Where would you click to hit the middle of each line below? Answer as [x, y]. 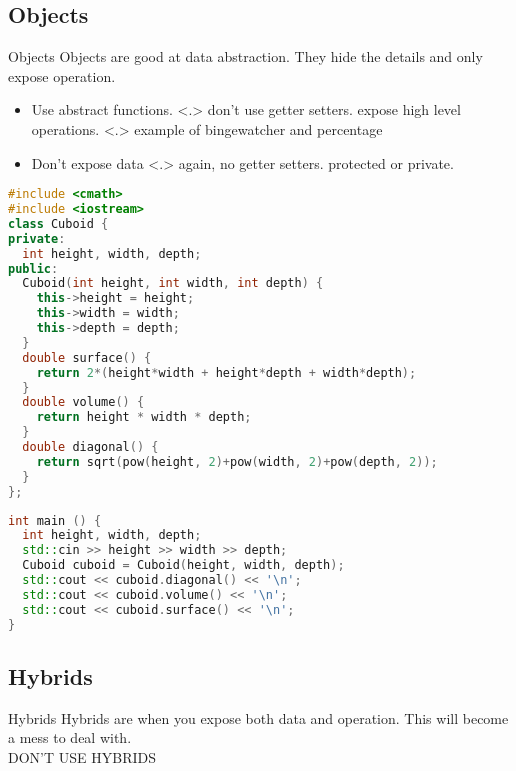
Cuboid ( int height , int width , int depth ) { [173, 283]
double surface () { [87, 357]
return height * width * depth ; [144, 417]
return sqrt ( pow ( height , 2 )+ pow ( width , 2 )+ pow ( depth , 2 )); [237, 461]
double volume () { [83, 402]
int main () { [55, 520]
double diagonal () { [90, 447]
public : [33, 268]
